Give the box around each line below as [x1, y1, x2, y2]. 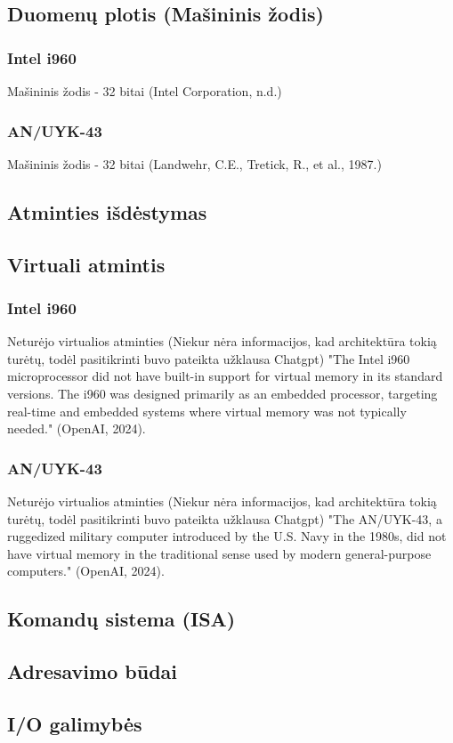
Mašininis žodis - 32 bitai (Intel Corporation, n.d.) [7, 82, 282, 100]
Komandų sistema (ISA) [7, 605, 236, 633]
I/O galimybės [7, 709, 142, 737]
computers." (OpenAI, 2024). [7, 561, 165, 580]
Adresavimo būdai [7, 658, 177, 685]
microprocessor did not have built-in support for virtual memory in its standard [7, 367, 443, 385]
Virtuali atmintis [7, 250, 166, 278]
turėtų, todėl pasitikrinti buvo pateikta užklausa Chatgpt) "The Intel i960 [7, 349, 410, 367]
